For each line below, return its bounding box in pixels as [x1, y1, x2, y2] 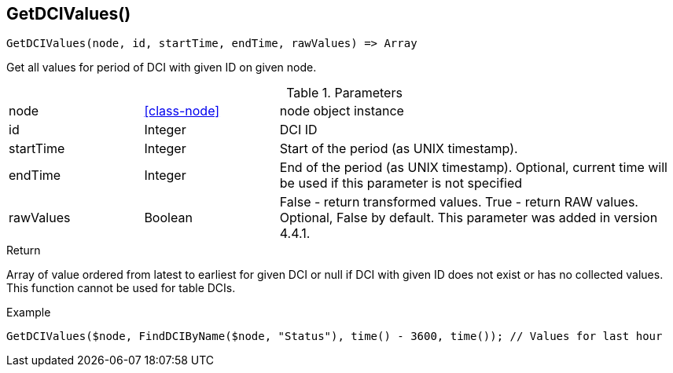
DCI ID [279, 122, 318, 138]
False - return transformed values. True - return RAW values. [279, 194, 638, 210]
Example [6, 305, 51, 320]
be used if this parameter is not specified [279, 175, 523, 192]
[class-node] [144, 103, 220, 119]
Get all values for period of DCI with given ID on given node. [6, 60, 317, 75]
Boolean [144, 210, 193, 226]
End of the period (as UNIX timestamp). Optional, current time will [279, 159, 667, 176]
